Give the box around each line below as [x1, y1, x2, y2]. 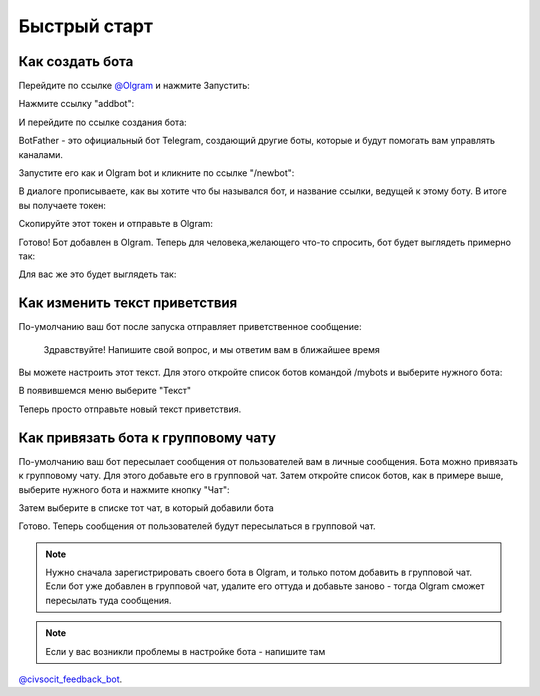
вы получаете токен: [18, 199, 107, 211]
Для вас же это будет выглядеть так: [18, 268, 177, 280]
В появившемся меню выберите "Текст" [18, 385, 192, 397]
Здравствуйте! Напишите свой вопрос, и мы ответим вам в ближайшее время [43, 343, 380, 355]
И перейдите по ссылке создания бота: [18, 116, 187, 128]
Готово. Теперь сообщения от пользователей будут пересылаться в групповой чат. [18, 520, 376, 532]
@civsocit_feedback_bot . [18, 673, 123, 685]
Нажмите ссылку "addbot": [18, 98, 135, 110]
